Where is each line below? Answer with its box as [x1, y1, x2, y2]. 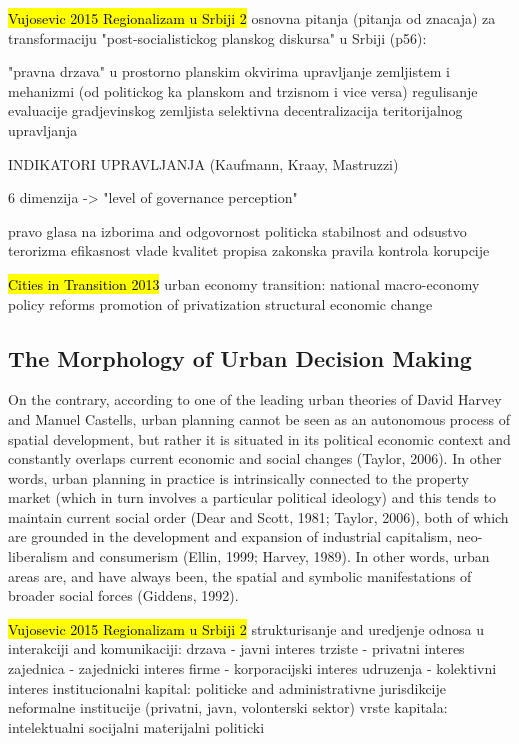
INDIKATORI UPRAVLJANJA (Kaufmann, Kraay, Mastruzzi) [8, 153, 399, 174]
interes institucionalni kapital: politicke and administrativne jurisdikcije [8, 677, 447, 698]
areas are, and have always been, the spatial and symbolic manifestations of [8, 565, 472, 586]
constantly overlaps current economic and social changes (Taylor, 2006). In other [8, 448, 502, 469]
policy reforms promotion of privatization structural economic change [8, 293, 433, 314]
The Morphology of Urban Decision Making [8, 342, 472, 373]
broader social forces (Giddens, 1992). [8, 585, 239, 606]
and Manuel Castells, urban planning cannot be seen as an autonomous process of [8, 408, 510, 429]
